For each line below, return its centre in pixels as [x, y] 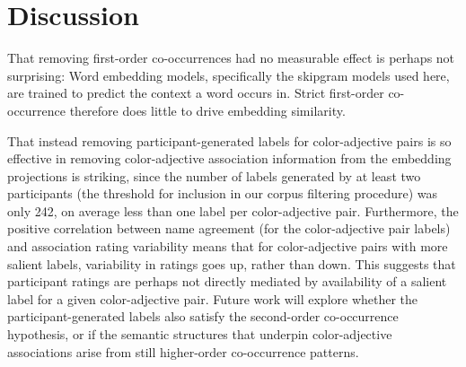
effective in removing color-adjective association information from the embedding [229, 158]
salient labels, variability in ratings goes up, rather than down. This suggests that [232, 263]
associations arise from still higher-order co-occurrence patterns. [183, 351]
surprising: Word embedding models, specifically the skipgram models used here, [229, 75]
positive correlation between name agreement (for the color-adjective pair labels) [229, 228]
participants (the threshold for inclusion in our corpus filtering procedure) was [223, 193]
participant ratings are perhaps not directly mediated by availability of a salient [227, 281]
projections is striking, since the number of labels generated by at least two [214, 175]
